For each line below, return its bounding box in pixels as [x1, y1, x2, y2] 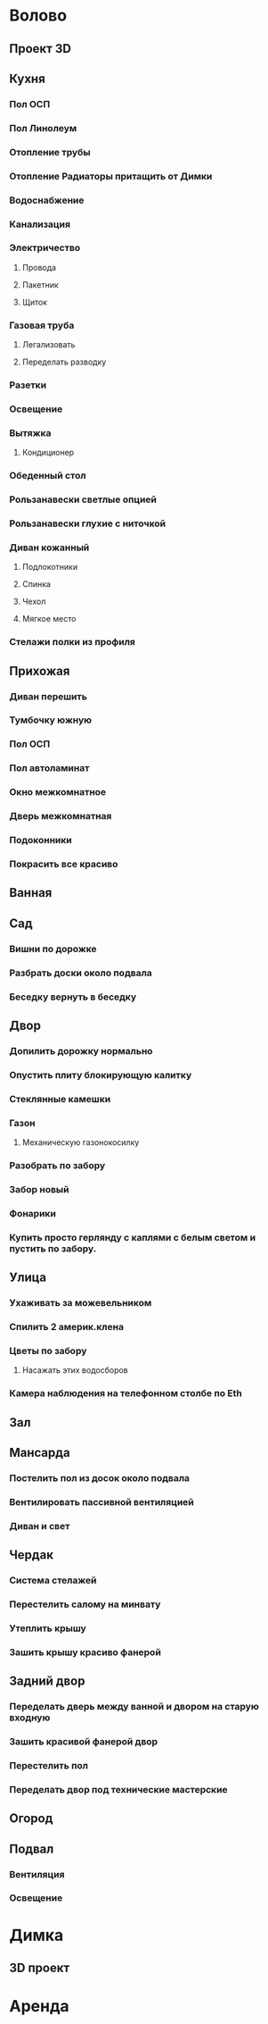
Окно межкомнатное [9, 786, 107, 799]
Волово [9, 5, 68, 26]
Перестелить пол [9, 1759, 89, 1771]
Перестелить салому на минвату [9, 1598, 161, 1610]
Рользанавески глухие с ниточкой [9, 517, 166, 530]
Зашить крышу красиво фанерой [9, 1645, 162, 1658]
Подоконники [9, 834, 73, 847]
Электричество [9, 242, 81, 255]
